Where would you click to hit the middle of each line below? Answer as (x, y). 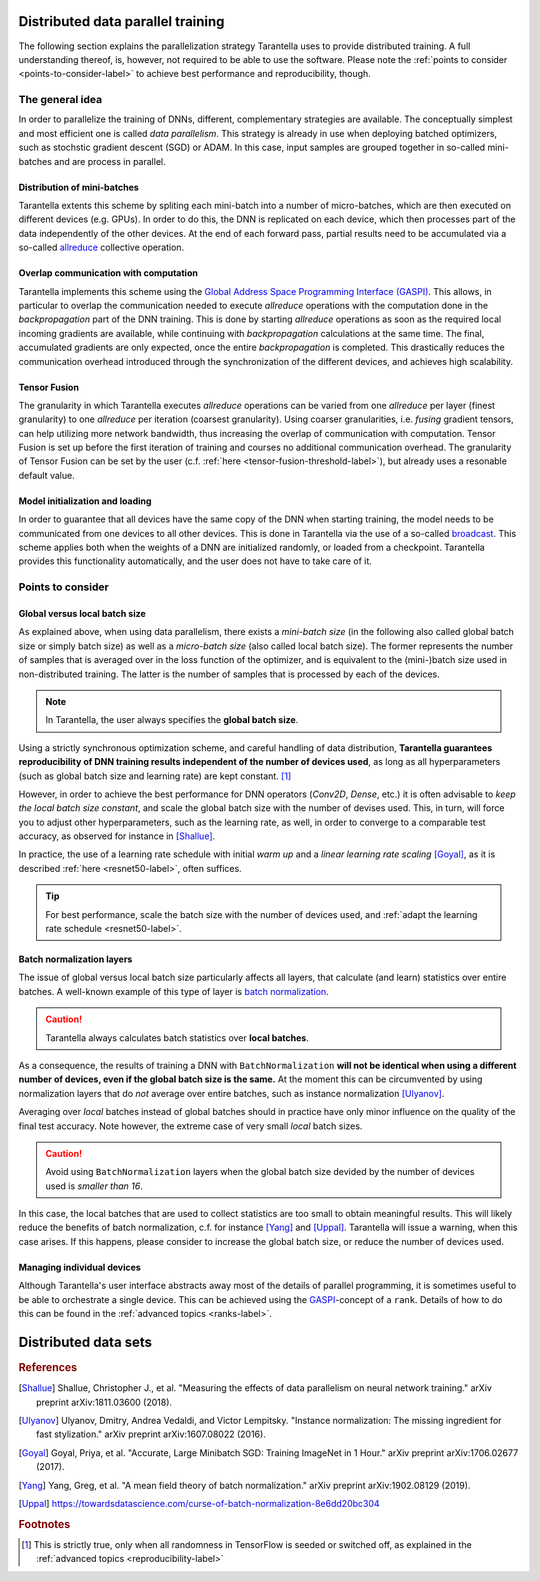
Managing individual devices (80, 1267)
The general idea (60, 100)
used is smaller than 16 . (94, 1186)
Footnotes (44, 1524)
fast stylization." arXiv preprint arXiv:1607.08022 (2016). (151, 1434)
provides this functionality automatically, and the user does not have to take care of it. (195, 561)
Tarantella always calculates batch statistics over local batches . (177, 1037)
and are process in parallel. (109, 161)
